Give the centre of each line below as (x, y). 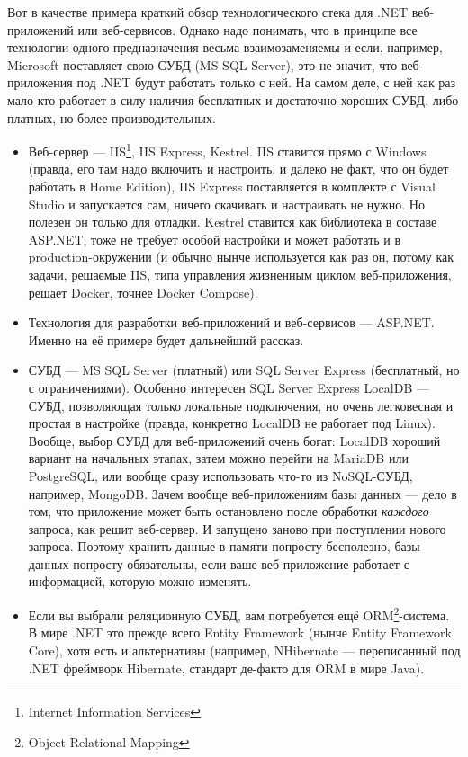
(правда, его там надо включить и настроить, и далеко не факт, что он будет (238, 169)
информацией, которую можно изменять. (140, 581)
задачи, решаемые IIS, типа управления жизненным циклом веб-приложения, (240, 274)
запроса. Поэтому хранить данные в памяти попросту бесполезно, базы (224, 546)
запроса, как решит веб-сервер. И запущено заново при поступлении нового (237, 528)
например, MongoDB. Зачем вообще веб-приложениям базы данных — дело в (243, 493)
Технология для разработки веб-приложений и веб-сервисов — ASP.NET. (231, 322)
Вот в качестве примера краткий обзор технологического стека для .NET (208, 12)
